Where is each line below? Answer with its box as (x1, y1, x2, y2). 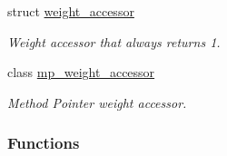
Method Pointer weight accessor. (7, 93, 187, 112)
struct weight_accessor (7, 2, 134, 20)
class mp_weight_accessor (7, 63, 155, 82)
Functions (7, 132, 80, 154)
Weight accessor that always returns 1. (7, 32, 221, 51)
